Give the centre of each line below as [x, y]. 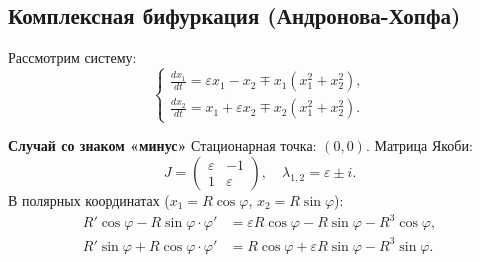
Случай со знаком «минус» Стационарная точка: [162, 145]
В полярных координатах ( [89, 199]
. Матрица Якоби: [419, 145]
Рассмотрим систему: [72, 57]
